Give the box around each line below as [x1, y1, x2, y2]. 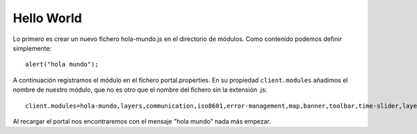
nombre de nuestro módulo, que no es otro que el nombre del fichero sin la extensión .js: [13, 85, 268, 94]
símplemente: [13, 44, 52, 52]
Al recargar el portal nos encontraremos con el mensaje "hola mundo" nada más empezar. [13, 117, 271, 125]
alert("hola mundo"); [25, 60, 99, 69]
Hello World [13, 10, 83, 26]
